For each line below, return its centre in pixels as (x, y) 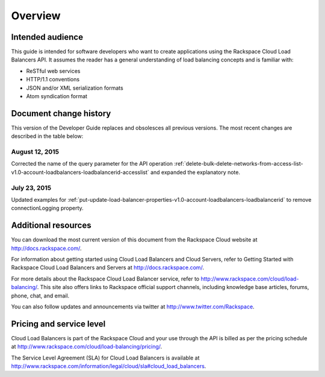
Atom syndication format (57, 96)
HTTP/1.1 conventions (53, 79)
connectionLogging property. (47, 208)
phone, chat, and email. (40, 296)
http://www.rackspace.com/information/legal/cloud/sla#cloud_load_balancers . (109, 366)
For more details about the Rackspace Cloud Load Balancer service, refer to (105, 279)
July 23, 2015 (31, 188)
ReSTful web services (53, 71)
